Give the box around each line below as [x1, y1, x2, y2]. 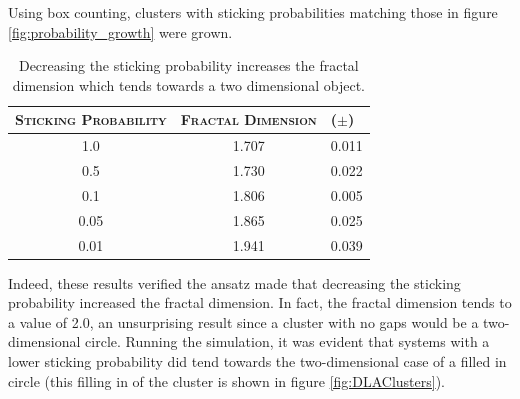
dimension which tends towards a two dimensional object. [12, 74, 365, 95]
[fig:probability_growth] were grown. [8, 21, 233, 42]
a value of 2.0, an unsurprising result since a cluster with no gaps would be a [8, 311, 479, 332]
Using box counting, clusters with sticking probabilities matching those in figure [8, 2, 498, 22]
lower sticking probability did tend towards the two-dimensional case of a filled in [8, 351, 507, 372]
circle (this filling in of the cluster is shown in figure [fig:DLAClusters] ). [8, 370, 445, 391]
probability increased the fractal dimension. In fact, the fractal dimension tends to [8, 292, 512, 313]
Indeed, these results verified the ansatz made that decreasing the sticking [8, 272, 461, 293]
